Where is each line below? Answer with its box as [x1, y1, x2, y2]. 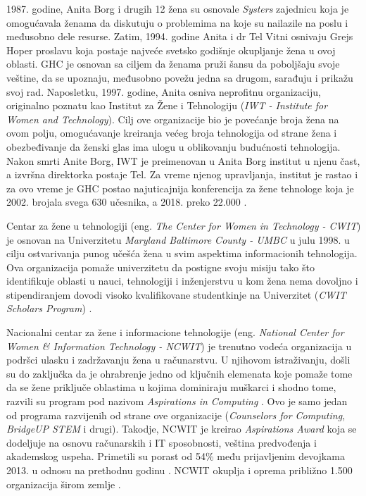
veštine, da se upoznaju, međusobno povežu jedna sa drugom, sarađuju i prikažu [6, 70, 353, 85]
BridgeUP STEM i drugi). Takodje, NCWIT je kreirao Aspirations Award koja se [6, 421, 357, 436]
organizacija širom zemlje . [6, 476, 121, 491]
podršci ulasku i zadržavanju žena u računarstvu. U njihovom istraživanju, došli [6, 352, 351, 367]
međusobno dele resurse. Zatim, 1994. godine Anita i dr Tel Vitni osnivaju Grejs [6, 29, 353, 44]
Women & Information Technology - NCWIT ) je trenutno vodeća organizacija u [6, 338, 352, 353]
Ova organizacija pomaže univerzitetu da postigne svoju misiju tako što [6, 259, 315, 274]
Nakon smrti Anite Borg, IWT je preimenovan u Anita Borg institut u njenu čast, [6, 153, 360, 168]
